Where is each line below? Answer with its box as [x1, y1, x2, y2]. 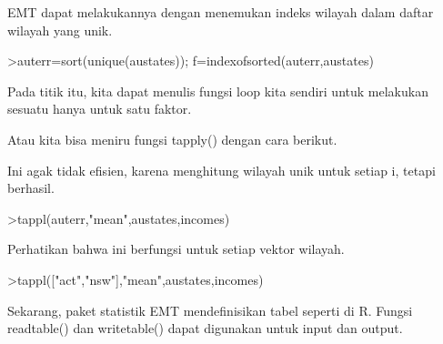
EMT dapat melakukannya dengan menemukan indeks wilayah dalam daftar [7, 3, 434, 21]
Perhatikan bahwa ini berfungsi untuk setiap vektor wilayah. [7, 239, 345, 258]
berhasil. [7, 178, 55, 197]
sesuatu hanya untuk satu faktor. [7, 99, 192, 118]
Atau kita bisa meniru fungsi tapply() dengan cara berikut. [7, 129, 337, 148]
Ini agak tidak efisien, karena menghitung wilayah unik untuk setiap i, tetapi [7, 160, 436, 179]
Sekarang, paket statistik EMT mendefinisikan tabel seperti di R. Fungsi [7, 300, 413, 319]
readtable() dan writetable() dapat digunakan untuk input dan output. [7, 319, 403, 338]
